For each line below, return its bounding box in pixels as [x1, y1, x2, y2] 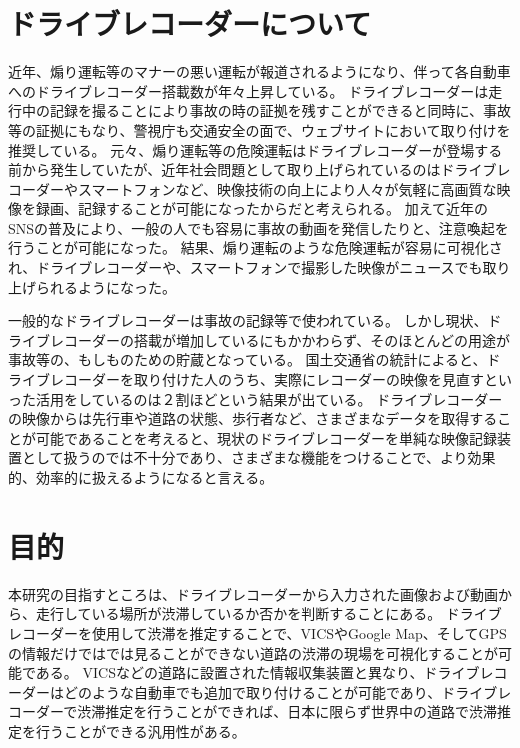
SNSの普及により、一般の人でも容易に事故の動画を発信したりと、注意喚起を [8, 217, 509, 238]
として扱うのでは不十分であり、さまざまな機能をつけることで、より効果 [21, 447, 496, 468]
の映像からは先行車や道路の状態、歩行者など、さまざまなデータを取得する [8, 408, 498, 429]
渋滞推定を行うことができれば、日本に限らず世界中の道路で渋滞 [77, 701, 497, 722]
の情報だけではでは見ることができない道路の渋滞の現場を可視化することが [8, 642, 498, 663]
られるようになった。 [35, 276, 176, 297]
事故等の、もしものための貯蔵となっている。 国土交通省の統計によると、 [8, 349, 487, 370]
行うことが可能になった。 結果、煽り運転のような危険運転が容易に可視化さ [8, 237, 503, 258]
